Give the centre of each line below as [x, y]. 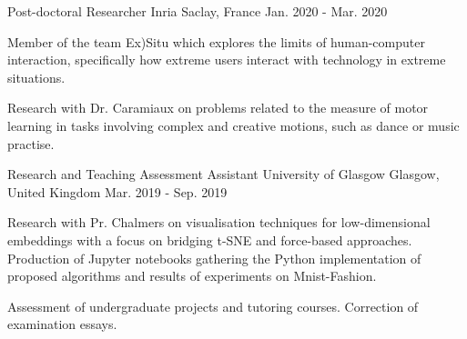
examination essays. [62, 324]
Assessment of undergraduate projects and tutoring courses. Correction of [213, 306]
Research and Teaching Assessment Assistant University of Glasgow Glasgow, [223, 174]
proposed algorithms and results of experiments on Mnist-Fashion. [192, 276]
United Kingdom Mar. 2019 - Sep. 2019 [117, 191]
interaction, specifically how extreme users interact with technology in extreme [227, 60]
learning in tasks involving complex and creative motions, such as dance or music [233, 125]
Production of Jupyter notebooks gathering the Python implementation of [214, 258]
